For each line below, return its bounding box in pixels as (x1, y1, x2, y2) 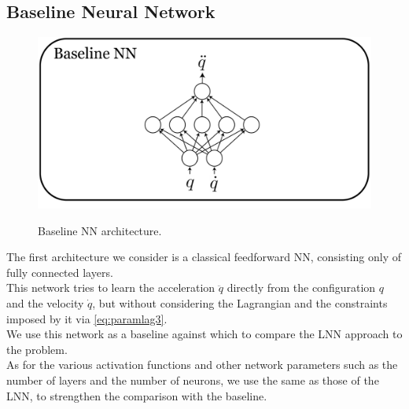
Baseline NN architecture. (38, 222, 162, 238)
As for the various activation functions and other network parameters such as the (6, 356, 398, 373)
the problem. (6, 341, 68, 357)
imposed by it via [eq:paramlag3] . (6, 310, 168, 326)
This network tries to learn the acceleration (6, 279, 216, 296)
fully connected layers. (6, 263, 113, 280)
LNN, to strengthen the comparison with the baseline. (6, 387, 267, 403)
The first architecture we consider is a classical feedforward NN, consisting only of (6, 249, 402, 265)
